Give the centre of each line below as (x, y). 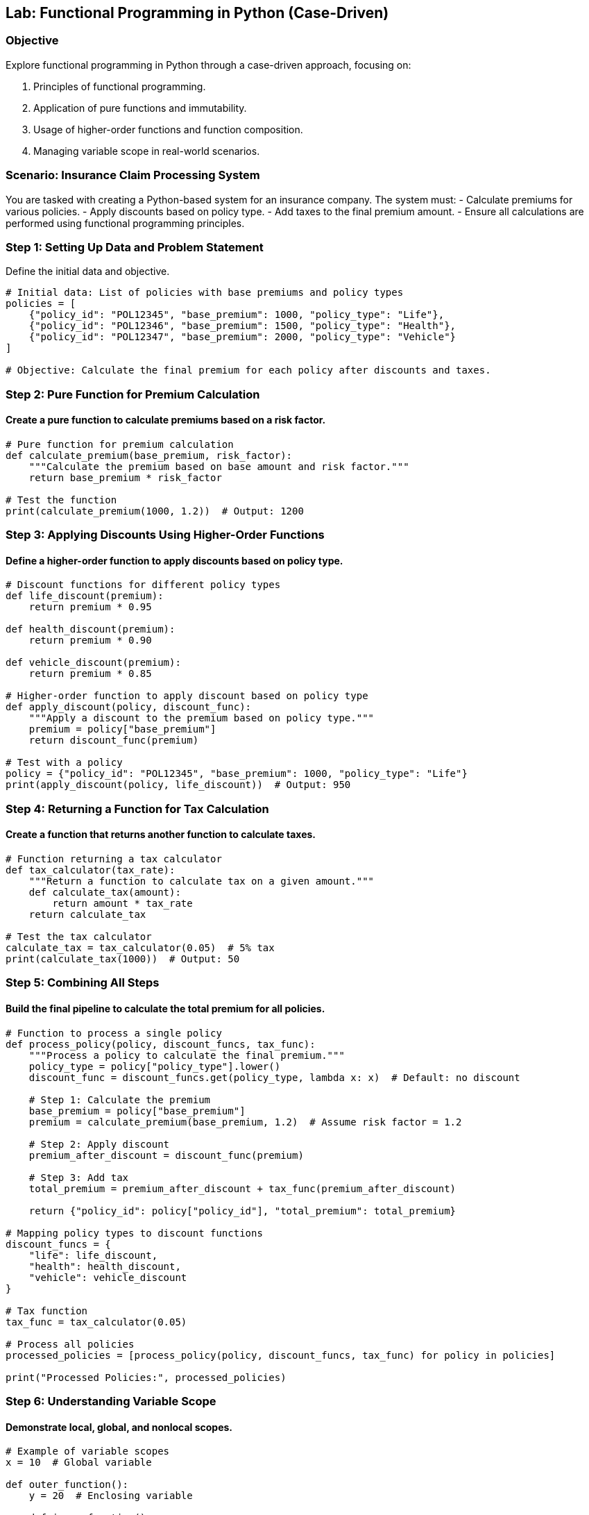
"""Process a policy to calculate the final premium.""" (187, 1055)
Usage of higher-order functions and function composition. (168, 129)
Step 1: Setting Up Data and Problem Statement (135, 247)
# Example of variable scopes (88, 1451)
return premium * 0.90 (90, 641)
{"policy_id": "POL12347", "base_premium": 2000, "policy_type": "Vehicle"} (242, 337)
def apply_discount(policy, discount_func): (129, 707)
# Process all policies (70, 1344)
